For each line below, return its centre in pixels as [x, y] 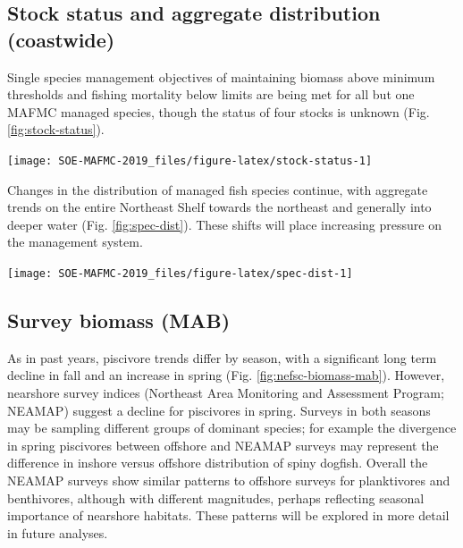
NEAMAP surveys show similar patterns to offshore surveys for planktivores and [229, 481]
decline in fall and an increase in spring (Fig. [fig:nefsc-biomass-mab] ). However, [226, 375]
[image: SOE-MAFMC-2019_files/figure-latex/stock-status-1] [190, 160]
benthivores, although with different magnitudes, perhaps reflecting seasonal [216, 497]
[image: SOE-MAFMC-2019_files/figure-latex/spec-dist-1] [180, 274]
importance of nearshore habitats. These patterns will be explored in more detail [228, 515]
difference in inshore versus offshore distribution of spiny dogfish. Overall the [218, 463]
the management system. [75, 242]
